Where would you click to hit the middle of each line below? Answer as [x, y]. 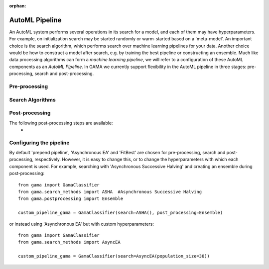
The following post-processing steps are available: [61, 123]
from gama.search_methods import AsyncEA [69, 242]
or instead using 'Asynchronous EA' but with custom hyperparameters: [82, 224]
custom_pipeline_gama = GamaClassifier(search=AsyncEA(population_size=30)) [114, 256]
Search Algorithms [32, 99]
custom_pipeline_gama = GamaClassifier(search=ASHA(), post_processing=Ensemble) [121, 213]
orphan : [18, 6]
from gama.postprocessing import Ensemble [71, 199]
